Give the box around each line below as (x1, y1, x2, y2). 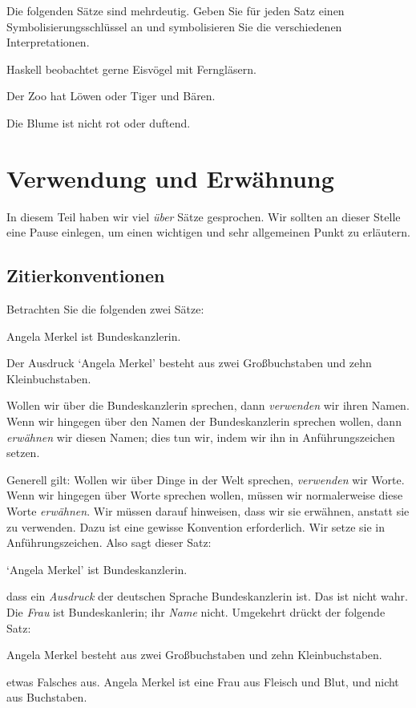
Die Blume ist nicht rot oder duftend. (6, 114, 191, 131)
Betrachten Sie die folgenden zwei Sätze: (6, 301, 204, 318)
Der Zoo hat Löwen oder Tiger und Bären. (6, 87, 216, 104)
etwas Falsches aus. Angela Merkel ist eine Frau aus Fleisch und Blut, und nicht (6, 673, 399, 690)
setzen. (6, 444, 40, 461)
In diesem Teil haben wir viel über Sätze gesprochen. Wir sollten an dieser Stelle (6, 208, 401, 225)
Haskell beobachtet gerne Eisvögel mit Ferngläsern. (6, 60, 256, 77)
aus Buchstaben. (6, 689, 87, 706)
